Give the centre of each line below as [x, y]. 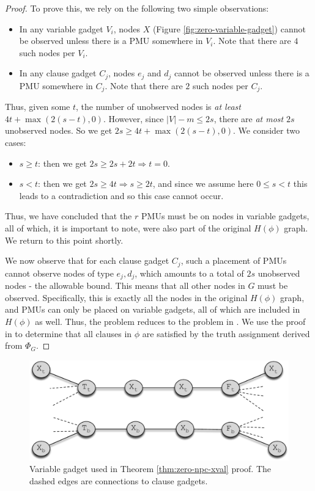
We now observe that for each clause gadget [87, 260]
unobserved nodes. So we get [59, 130]
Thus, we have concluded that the [69, 216]
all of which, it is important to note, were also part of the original [128, 228]
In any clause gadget [58, 73]
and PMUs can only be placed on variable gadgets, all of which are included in [153, 309]
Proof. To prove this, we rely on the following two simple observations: [137, 8]
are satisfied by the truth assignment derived [226, 333]
